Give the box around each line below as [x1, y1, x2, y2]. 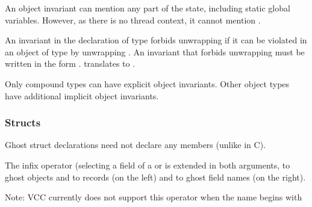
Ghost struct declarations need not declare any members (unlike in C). [5, 138, 266, 151]
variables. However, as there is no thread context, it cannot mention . [5, 13, 261, 26]
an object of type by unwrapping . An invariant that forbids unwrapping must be [5, 45, 305, 58]
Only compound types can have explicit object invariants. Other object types [5, 77, 290, 90]
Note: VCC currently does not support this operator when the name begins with [5, 191, 302, 203]
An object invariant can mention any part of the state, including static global [5, 2, 290, 14]
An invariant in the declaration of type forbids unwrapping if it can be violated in [5, 34, 307, 46]
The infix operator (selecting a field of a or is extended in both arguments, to [5, 158, 290, 171]
